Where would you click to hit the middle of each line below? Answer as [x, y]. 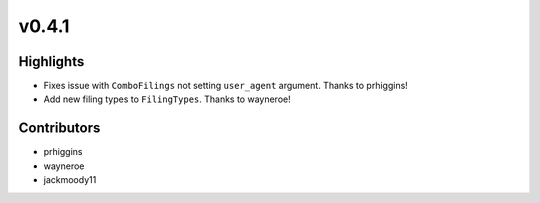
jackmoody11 [70, 180]
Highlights [51, 61]
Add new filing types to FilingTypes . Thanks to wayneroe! [167, 99]
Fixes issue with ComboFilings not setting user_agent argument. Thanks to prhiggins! [226, 86]
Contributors [59, 128]
